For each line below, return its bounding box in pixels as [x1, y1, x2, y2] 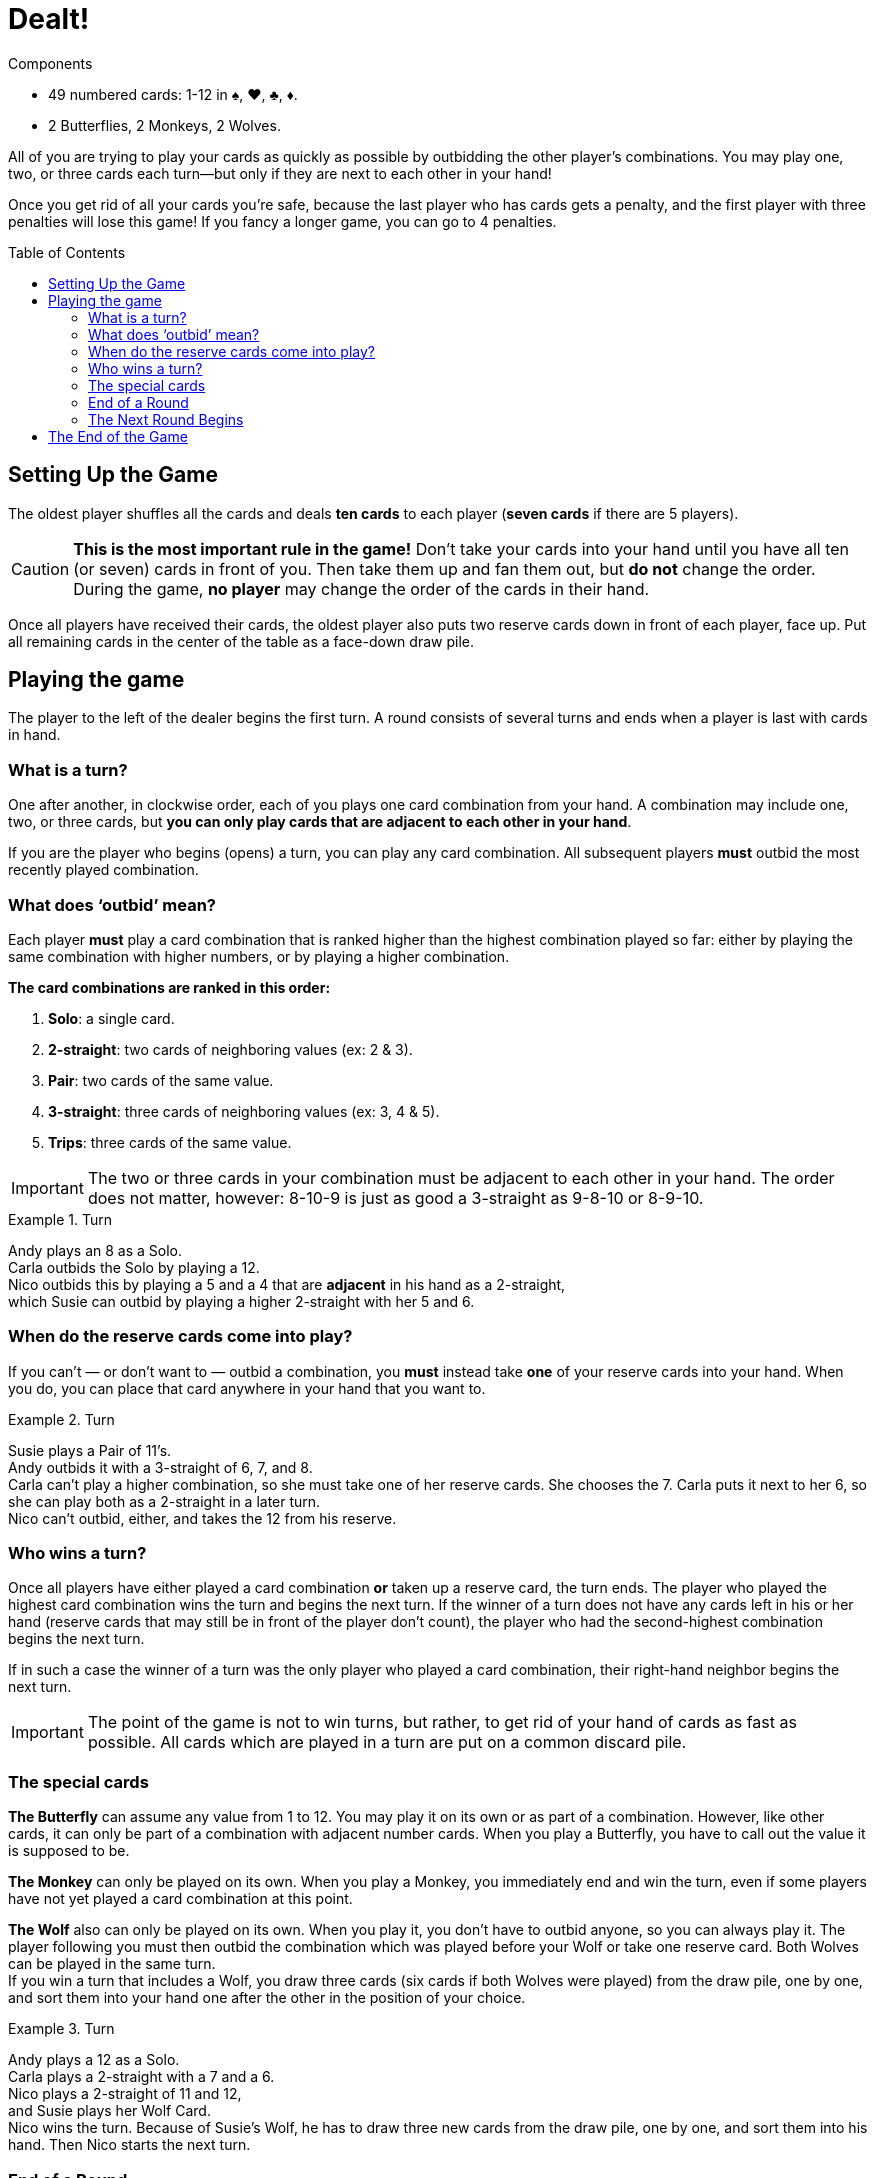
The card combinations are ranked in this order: [8, 978, 331, 996]
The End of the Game [48, 427, 188, 445]
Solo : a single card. [48, 1009, 175, 1027]
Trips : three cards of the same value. [48, 1133, 292, 1151]
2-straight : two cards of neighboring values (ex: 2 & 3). [48, 1040, 413, 1058]
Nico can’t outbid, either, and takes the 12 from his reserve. [8, 1509, 397, 1527]
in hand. [8, 726, 61, 744]
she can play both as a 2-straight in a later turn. [8, 1492, 321, 1510]
